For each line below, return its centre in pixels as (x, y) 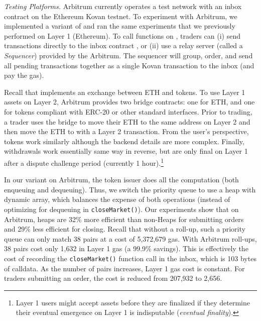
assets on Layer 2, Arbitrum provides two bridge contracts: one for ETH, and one (129, 102)
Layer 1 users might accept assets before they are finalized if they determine (133, 302)
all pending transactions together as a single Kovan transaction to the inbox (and (129, 65)
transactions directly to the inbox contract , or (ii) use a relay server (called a (123, 45)
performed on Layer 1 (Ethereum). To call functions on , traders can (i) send (122, 35)
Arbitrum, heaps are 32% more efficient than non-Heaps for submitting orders (124, 219)
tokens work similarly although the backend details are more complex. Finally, (124, 141)
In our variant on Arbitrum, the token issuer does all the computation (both (121, 180)
